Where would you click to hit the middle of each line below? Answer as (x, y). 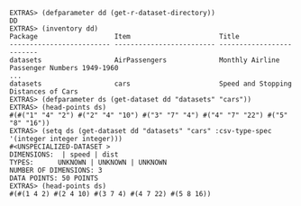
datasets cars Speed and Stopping (151, 84)
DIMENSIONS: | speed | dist (64, 155)
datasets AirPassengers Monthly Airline (145, 60)
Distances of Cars (44, 92)
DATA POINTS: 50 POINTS (54, 178)
